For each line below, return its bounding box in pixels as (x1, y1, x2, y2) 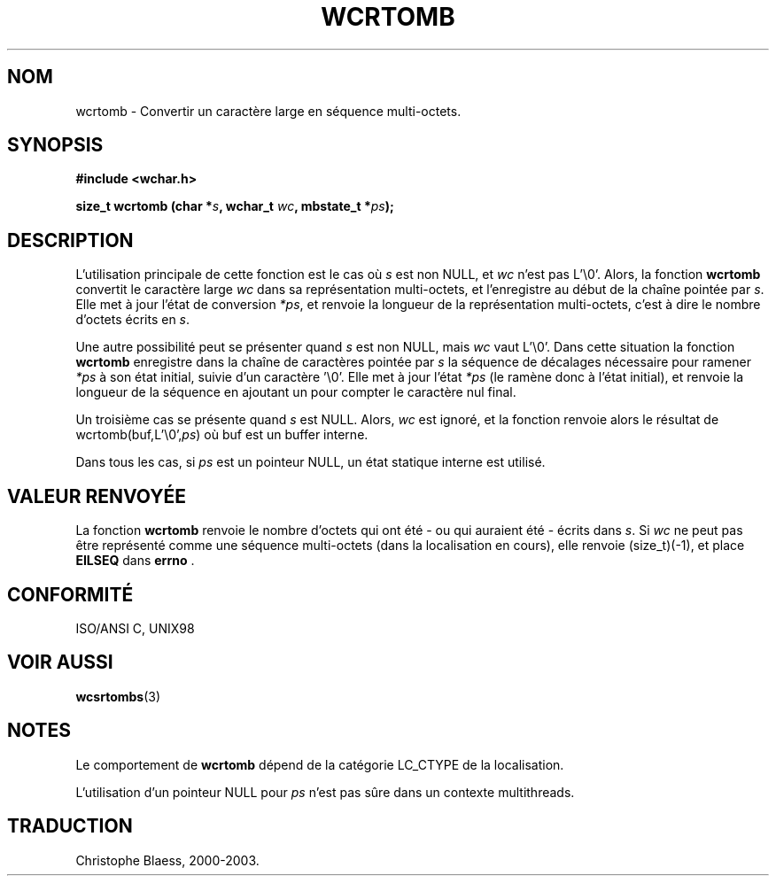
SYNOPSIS (7, 134, 104, 157)
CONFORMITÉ (7, 583, 134, 606)
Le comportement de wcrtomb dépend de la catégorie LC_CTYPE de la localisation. (75, 756, 564, 772)
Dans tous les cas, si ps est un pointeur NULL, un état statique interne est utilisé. (75, 454, 546, 470)
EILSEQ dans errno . (75, 553, 195, 569)
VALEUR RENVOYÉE (7, 484, 186, 507)
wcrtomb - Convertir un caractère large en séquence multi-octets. (75, 103, 462, 119)
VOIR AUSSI (7, 651, 113, 674)
